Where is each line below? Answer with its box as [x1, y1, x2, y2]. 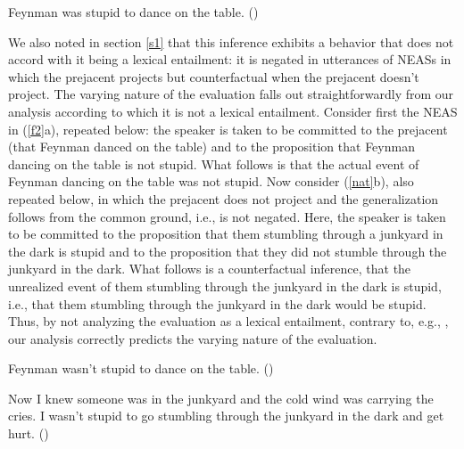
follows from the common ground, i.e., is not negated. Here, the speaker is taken [8, 207, 446, 225]
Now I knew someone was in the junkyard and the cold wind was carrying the [8, 388, 434, 407]
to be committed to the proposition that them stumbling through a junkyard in [8, 224, 443, 243]
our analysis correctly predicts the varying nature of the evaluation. [8, 329, 377, 347]
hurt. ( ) [8, 424, 49, 443]
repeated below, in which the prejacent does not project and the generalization [8, 189, 439, 208]
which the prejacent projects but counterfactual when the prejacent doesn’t [8, 67, 419, 86]
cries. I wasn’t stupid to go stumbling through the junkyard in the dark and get [8, 406, 444, 425]
